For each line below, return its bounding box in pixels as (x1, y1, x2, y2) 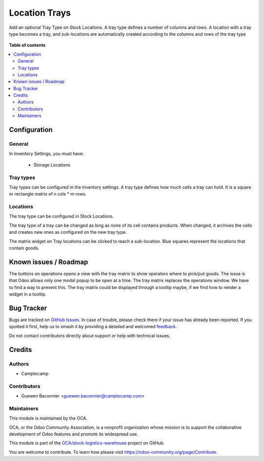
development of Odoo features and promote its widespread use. (9, 431, 138, 437)
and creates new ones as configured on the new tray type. (9, 229, 127, 235)
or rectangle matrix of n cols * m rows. (9, 191, 87, 197)
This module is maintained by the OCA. (9, 416, 88, 421)
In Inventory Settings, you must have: (9, 151, 84, 156)
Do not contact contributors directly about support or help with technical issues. (9, 332, 171, 338)
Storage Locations (33, 162, 70, 168)
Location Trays (9, 7, 71, 18)
